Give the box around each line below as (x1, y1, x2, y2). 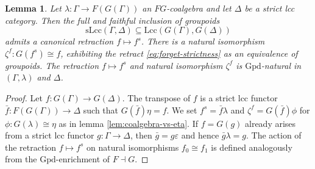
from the (5, 153, 37, 165)
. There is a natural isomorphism (141, 35, 265, 48)
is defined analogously (211, 140, 292, 153)
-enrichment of (55, 153, 110, 165)
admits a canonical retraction (5, 35, 114, 48)
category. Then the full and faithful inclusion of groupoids (5, 13, 220, 26)
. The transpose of (122, 91, 191, 104)
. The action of (246, 129, 302, 142)
